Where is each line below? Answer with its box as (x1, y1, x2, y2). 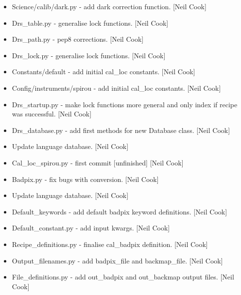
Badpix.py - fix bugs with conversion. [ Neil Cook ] (12, 174, 159, 184)
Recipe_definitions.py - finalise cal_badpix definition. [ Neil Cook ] (12, 239, 208, 249)
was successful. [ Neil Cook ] (12, 109, 92, 119)
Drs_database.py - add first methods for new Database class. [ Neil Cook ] (12, 125, 230, 135)
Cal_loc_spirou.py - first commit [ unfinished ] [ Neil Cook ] (12, 157, 184, 167)
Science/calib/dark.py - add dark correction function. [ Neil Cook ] (12, 1, 207, 11)
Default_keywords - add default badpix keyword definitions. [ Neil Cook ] (12, 206, 227, 216)
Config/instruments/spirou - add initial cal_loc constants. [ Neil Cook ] (12, 82, 221, 93)
